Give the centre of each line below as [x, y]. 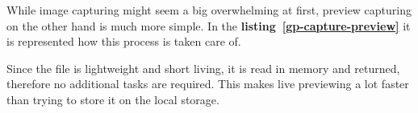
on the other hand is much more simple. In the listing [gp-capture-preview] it [209, 25]
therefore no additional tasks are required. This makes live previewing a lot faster [208, 84]
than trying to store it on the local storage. [113, 99]
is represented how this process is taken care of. [124, 41]
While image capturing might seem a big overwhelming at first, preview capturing [209, 10]
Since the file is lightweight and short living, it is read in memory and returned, [203, 68]
